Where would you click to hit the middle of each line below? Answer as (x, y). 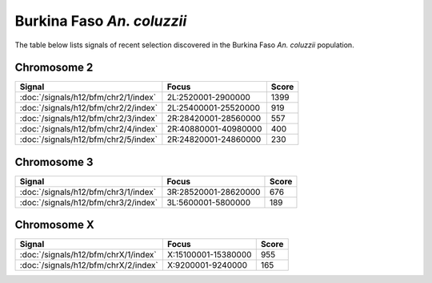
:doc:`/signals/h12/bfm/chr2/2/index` (89, 108)
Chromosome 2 (54, 68)
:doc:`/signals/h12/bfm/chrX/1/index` (88, 255)
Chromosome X (55, 225)
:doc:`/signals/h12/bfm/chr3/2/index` (89, 202)
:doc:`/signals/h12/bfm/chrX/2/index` (89, 265)
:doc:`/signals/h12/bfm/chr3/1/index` (88, 192)
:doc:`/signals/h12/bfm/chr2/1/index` (88, 98)
